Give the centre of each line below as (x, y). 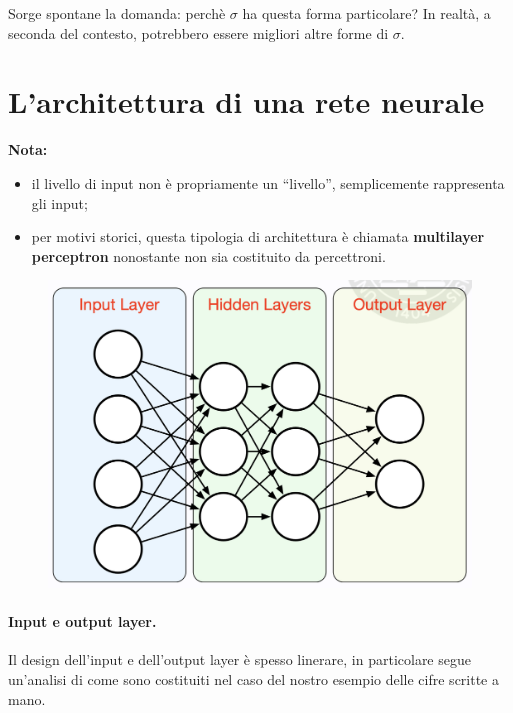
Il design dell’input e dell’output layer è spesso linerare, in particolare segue (239, 659)
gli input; (59, 202)
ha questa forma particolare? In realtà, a (366, 13)
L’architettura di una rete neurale (246, 101)
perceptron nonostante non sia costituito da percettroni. (208, 255)
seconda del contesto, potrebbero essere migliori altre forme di (198, 32)
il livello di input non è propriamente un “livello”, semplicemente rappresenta (268, 182)
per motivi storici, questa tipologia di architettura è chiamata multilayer (258, 236)
